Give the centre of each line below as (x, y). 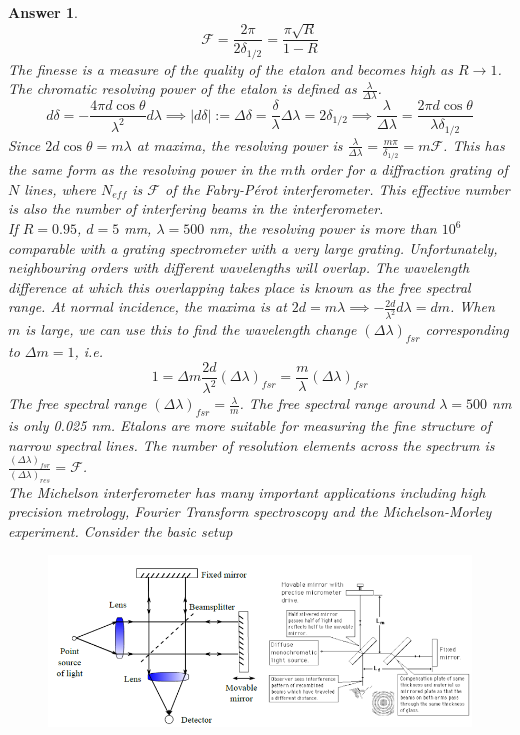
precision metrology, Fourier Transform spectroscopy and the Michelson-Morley (250, 511)
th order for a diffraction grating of (400, 169)
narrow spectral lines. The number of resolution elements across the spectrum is (251, 444)
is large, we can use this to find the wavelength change (191, 329)
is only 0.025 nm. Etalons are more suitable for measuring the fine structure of (249, 424)
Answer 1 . (43, 12)
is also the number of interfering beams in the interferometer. (196, 208)
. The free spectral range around (337, 403)
